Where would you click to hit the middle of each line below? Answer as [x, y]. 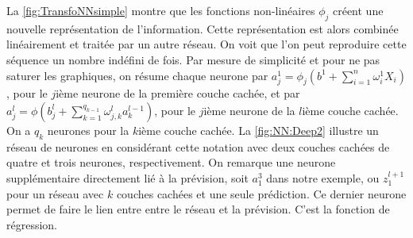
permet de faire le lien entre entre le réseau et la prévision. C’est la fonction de [198, 209]
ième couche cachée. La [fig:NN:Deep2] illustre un [259, 130]
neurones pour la [88, 130]
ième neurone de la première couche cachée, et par [178, 93]
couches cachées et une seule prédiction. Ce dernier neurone [261, 193]
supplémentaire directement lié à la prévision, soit [127, 177]
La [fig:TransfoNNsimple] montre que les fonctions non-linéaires [161, 10]
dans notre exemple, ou [323, 177]
